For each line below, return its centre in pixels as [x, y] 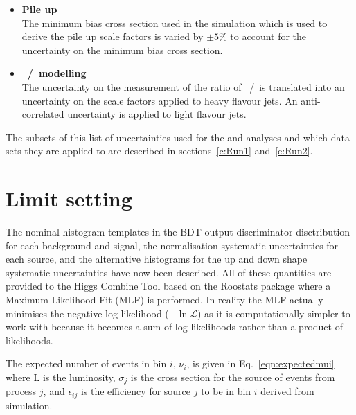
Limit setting [69, 198]
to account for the [268, 36]
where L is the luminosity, [61, 377]
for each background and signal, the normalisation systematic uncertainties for [172, 245]
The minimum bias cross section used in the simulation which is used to [175, 23]
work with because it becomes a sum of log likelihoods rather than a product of [174, 327]
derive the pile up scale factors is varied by [113, 36]
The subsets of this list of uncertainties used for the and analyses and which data [178, 137]
